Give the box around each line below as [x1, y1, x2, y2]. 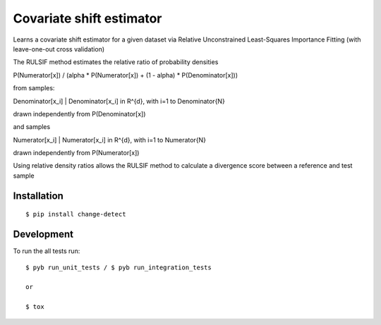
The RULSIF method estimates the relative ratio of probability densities [13, 58, 219, 66]
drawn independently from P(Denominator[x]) [13, 109, 146, 118]
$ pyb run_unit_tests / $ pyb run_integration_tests [25, 263, 212, 271]
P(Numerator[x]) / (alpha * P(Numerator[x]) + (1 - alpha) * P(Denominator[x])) [13, 70, 238, 79]
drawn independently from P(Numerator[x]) [13, 149, 140, 157]
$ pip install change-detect [25, 210, 126, 219]
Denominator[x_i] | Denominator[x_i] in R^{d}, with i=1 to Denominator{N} [13, 97, 225, 105]
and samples [13, 123, 51, 131]
